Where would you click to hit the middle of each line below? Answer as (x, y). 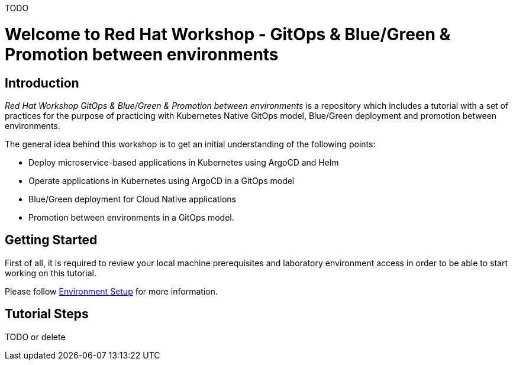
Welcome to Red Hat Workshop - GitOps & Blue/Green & (228, 34)
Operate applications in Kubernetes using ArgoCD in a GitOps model (162, 180)
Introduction (42, 83)
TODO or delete (35, 337)
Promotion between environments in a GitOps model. (131, 217)
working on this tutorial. (51, 273)
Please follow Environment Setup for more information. (111, 291)
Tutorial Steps (47, 314)
